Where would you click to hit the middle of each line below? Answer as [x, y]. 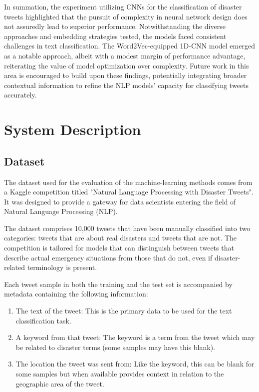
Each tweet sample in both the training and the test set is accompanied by [118, 284]
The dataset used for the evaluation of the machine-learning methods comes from [128, 182]
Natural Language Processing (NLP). [61, 211]
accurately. [20, 95]
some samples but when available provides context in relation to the [120, 374]
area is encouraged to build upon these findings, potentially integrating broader [126, 75]
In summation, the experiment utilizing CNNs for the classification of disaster [123, 6]
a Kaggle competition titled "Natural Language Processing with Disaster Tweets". [129, 192]
